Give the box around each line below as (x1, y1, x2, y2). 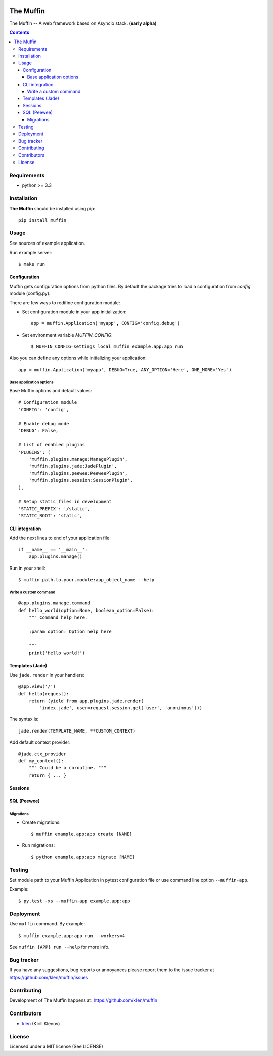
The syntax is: (9, 716, 39, 722)
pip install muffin (18, 217, 67, 223)
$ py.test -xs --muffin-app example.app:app (18, 898, 131, 904)
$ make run (18, 261, 45, 267)
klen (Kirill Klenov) (22, 1021, 60, 1027)
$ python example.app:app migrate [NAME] (31, 854, 135, 860)
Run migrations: (22, 842, 55, 848)
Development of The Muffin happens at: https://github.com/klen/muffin (9, 997, 158, 1003)
